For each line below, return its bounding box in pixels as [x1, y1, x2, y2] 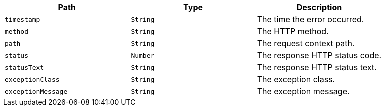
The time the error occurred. [257, 14, 364, 24]
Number [131, 51, 155, 59]
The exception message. [257, 86, 350, 96]
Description [296, 2, 342, 12]
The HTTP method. [257, 26, 329, 36]
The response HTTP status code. [257, 50, 382, 60]
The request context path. [257, 38, 355, 48]
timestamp [5, 15, 40, 23]
